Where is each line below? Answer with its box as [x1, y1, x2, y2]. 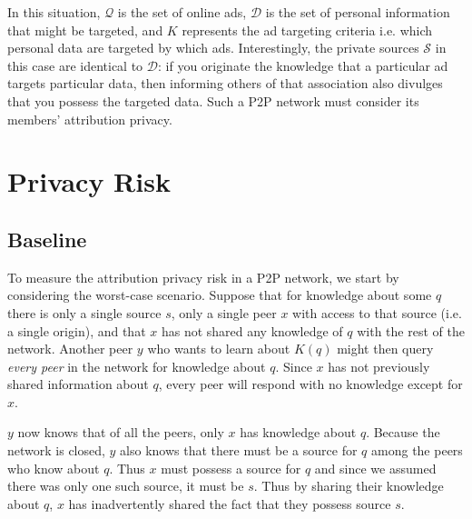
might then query [337, 339, 434, 358]
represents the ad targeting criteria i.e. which [182, 20, 433, 39]
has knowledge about [240, 423, 357, 442]
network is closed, [7, 441, 105, 460]
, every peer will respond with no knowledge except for [158, 374, 463, 394]
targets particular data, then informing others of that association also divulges [7, 74, 443, 93]
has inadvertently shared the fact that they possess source [68, 494, 391, 513]
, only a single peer [171, 303, 277, 322]
